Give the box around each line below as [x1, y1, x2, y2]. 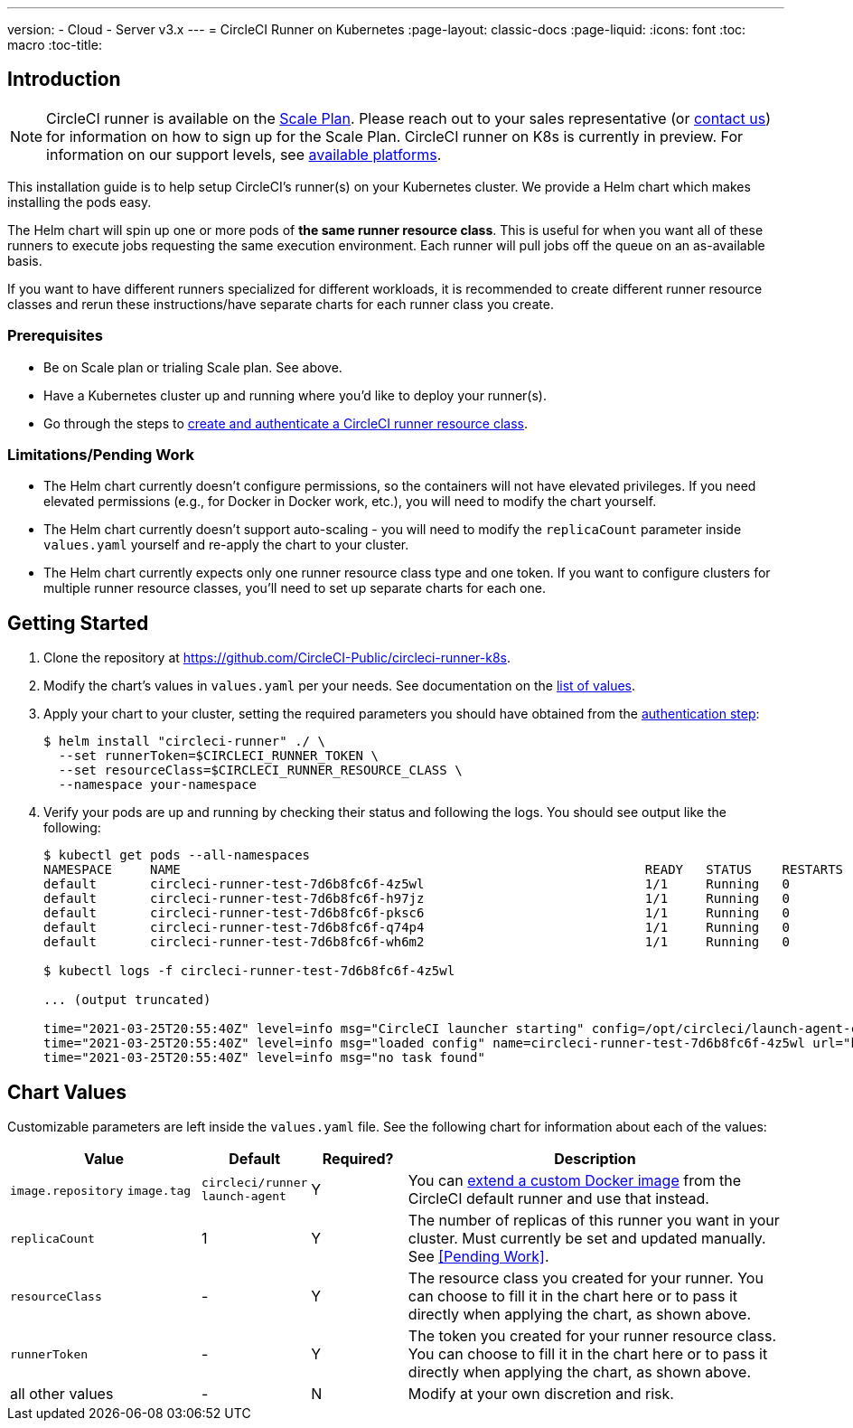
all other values [10, 1385, 114, 1404]
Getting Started [7, 611, 149, 634]
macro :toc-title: [7, 37, 102, 52]
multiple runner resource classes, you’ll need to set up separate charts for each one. [43, 580, 546, 597]
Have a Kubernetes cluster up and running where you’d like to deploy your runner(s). [43, 387, 548, 403]
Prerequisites [7, 326, 103, 345]
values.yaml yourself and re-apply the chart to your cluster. [43, 537, 409, 553]
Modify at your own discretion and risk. [408, 1385, 674, 1404]
